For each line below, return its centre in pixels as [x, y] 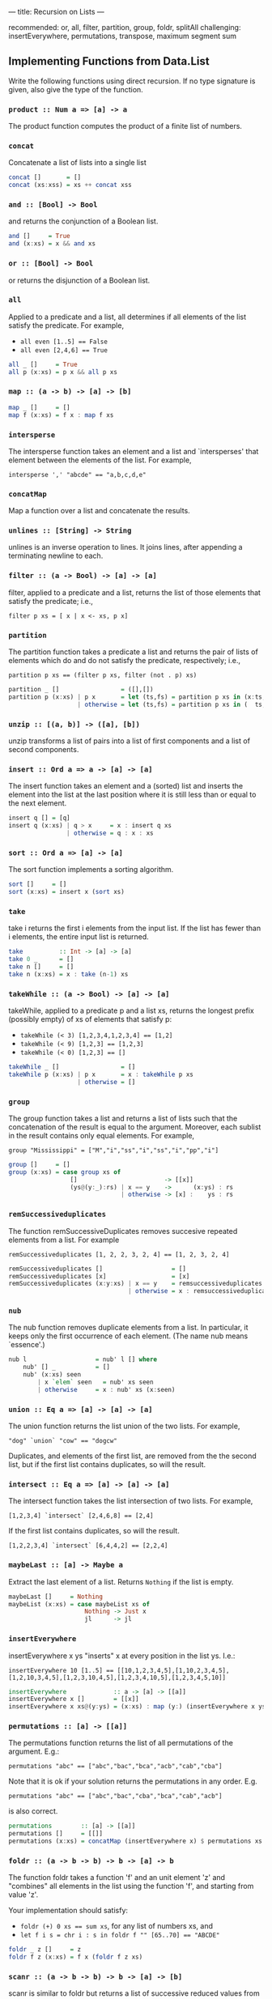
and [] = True [39, 236]
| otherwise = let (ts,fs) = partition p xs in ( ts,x [173, 704]
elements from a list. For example [64, 1240]
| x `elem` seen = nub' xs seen [96, 1382]
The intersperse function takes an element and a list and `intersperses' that [134, 451]
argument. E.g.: [34, 1751]
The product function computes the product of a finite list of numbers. [125, 126]
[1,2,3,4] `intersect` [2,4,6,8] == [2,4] [81, 1516]
